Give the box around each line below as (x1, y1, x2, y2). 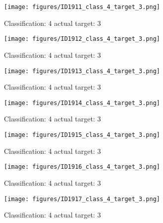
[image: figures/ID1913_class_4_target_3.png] (4, 67, 160, 75)
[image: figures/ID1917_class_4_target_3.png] (4, 195, 160, 203)
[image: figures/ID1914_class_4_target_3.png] (4, 99, 160, 107)
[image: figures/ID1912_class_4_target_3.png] (4, 35, 160, 43)
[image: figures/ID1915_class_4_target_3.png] (4, 131, 160, 138)
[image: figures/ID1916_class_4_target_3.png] (4, 163, 160, 171)
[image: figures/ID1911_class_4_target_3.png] (4, 3, 160, 10)
